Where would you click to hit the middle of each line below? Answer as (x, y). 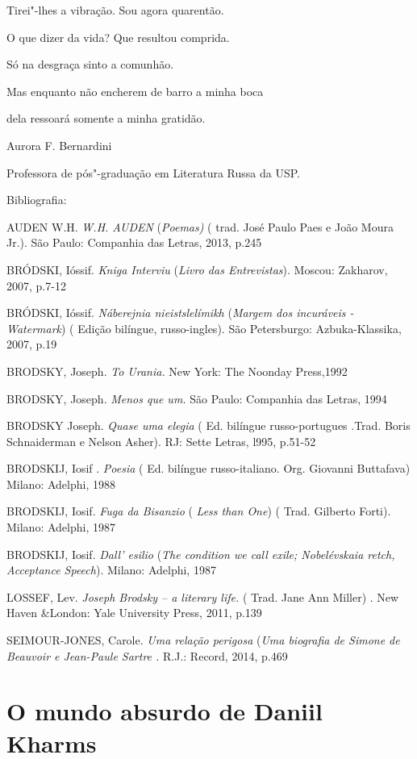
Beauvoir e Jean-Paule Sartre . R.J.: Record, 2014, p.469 (147, 655)
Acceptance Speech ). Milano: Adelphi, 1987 (111, 570)
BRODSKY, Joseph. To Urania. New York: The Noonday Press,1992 (177, 371)
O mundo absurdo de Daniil (165, 711)
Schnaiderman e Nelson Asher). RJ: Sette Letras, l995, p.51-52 (161, 441)
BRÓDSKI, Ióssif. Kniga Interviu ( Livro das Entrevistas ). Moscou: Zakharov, (197, 269)
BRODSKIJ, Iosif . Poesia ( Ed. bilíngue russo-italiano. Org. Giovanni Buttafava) (208, 468)
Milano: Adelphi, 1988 (61, 484)
